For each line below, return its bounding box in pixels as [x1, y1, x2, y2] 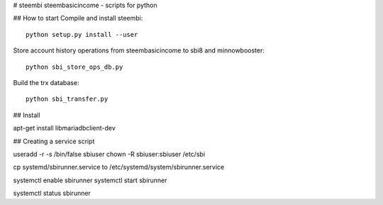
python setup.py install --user [26, 31, 138, 38]
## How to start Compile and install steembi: [13, 14, 143, 23]
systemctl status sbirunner [13, 189, 91, 198]
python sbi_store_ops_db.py [26, 62, 123, 71]
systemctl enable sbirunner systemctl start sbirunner [13, 176, 167, 184]
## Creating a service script [13, 137, 95, 145]
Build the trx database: [13, 78, 79, 87]
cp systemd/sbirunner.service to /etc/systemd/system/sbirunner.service [13, 163, 225, 172]
